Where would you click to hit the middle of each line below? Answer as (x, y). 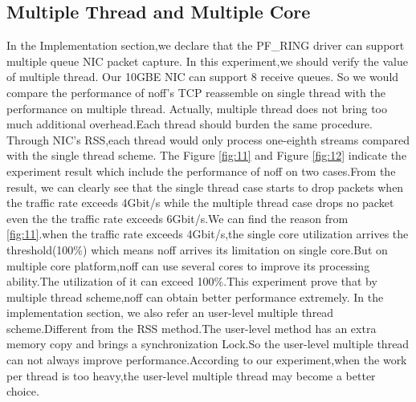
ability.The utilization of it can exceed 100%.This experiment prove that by (192, 281)
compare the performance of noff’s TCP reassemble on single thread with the (196, 92)
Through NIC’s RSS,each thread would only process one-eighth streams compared (208, 139)
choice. (23, 391)
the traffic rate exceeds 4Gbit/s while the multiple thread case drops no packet (200, 203)
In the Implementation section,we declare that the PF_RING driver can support (206, 45)
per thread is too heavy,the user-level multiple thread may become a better (191, 375)
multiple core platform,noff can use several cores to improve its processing (188, 265)
